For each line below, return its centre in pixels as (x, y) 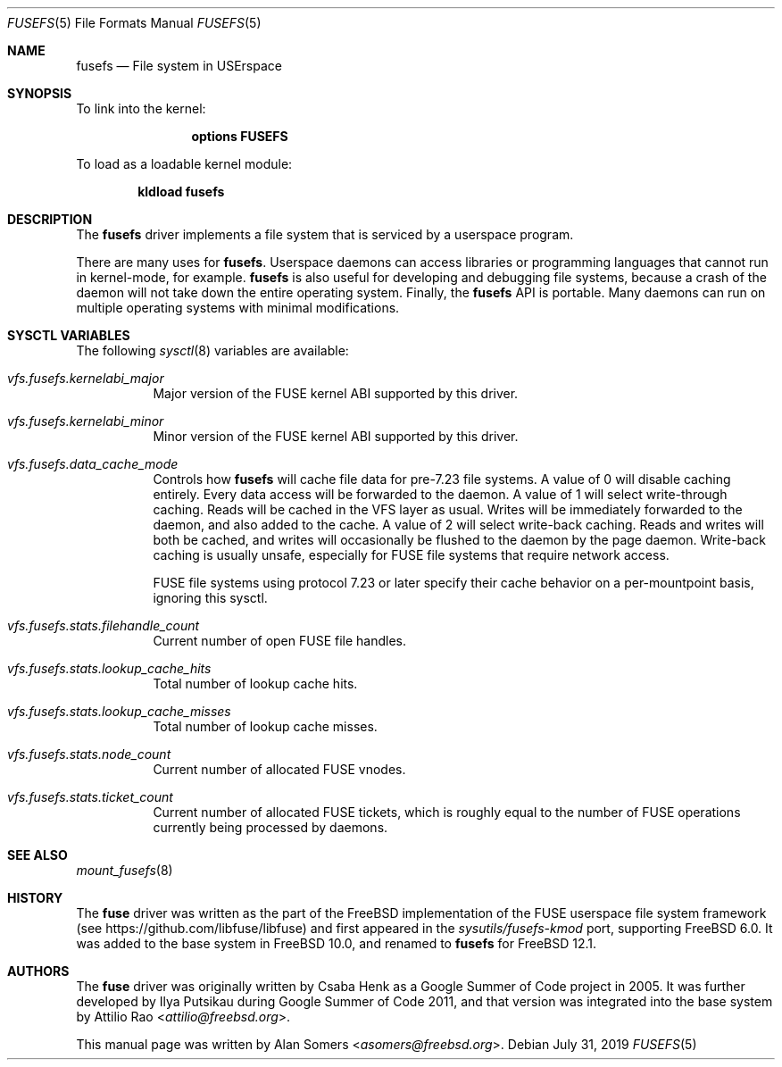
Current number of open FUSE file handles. (280, 641)
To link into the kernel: (141, 108)
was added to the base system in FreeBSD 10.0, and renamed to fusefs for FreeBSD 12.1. (337, 943)
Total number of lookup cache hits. (255, 684)
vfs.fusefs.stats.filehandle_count (104, 625)
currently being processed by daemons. (270, 827)
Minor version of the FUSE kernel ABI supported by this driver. (336, 436)
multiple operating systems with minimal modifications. (238, 308)
